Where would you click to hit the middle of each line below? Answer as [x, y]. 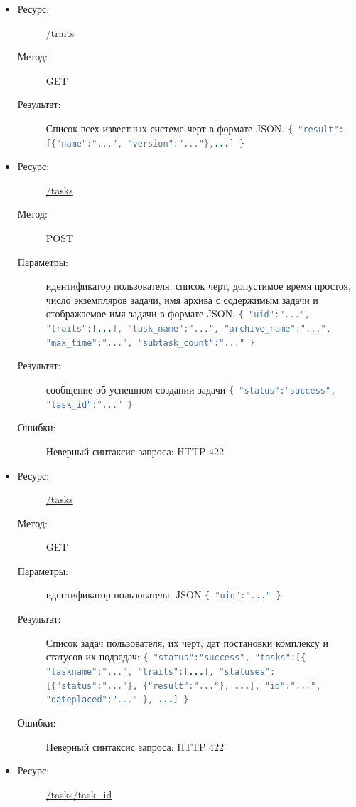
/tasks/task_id [79, 794]
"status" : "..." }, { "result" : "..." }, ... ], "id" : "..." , [189, 686]
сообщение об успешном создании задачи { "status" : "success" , [191, 389]
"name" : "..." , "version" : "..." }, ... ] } [151, 143]
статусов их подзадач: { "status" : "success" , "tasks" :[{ [176, 656]
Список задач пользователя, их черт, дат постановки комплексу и [187, 642]
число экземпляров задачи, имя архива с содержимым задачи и [182, 299]
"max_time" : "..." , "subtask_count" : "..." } [150, 343]
